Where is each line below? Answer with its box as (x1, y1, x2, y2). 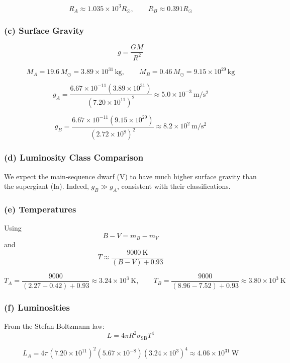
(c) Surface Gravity (4, 24, 84, 36)
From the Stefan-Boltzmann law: (4, 321, 105, 331)
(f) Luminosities (4, 301, 70, 313)
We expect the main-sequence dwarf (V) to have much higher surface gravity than (4, 171, 257, 181)
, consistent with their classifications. (117, 181, 231, 191)
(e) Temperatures (4, 202, 76, 215)
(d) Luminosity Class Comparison (4, 151, 144, 164)
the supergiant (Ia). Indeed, (4, 181, 89, 191)
